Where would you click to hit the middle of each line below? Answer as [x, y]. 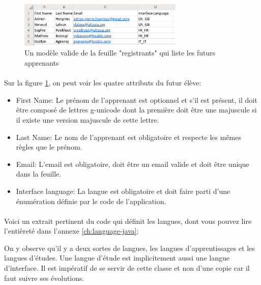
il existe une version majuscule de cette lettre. [88, 119]
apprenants [42, 62]
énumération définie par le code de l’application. [91, 201]
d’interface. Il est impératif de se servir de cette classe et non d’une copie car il [127, 268]
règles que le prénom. [49, 147]
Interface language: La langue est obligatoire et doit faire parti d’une [123, 191]
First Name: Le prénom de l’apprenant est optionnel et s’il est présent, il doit [137, 99]
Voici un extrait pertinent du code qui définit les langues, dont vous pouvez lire [128, 221]
